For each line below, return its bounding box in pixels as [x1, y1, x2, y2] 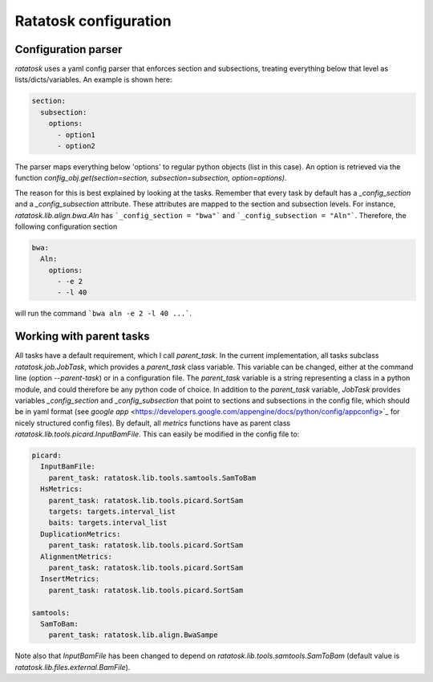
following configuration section [14, 221, 118, 231]
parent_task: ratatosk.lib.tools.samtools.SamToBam [48, 473, 257, 482]
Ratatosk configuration [14, 12, 172, 30]
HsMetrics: [40, 485, 83, 493]
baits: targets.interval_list [48, 518, 168, 527]
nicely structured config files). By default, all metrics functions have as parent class [14, 418, 291, 428]
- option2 [57, 141, 96, 150]
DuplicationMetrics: [40, 530, 121, 538]
